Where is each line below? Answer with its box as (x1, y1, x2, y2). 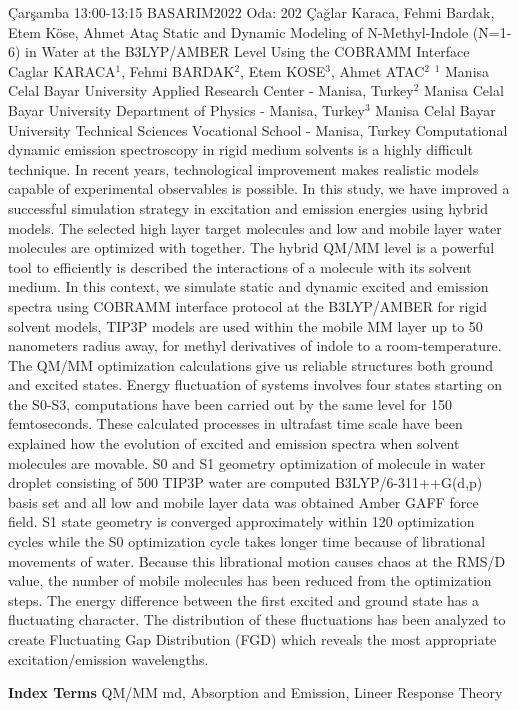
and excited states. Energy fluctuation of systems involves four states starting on (8, 374, 503, 395)
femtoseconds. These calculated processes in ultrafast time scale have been (8, 413, 463, 434)
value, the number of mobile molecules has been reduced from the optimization (8, 570, 492, 591)
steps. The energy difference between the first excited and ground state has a (8, 589, 480, 610)
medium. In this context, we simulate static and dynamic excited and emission (8, 276, 489, 297)
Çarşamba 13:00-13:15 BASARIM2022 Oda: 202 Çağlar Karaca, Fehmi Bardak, (8, 2, 495, 22)
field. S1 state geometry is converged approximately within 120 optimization (8, 511, 475, 532)
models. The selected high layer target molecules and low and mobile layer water (8, 217, 502, 238)
